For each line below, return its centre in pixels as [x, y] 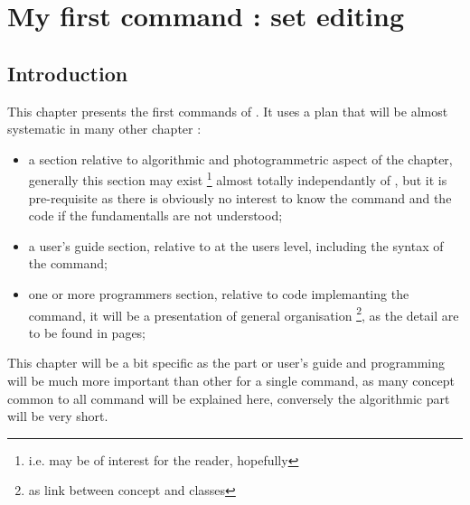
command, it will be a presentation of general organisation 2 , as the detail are [244, 313]
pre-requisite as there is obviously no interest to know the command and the [240, 197]
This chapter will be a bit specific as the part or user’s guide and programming [226, 363]
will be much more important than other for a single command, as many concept [231, 381]
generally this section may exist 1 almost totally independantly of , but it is [238, 179]
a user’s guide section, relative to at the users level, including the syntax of [236, 245]
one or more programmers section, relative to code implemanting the [219, 293]
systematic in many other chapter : [104, 129]
